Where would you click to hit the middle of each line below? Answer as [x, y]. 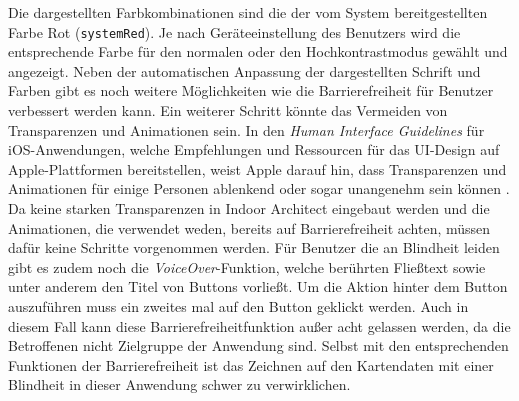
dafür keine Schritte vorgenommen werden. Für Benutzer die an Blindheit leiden [254, 247]
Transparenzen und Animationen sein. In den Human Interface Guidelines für [246, 129]
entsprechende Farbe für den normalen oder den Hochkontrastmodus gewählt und [258, 51]
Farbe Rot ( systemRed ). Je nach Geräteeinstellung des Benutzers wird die [234, 31]
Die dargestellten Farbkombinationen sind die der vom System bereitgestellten [248, 12]
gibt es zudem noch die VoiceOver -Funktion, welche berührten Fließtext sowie [247, 266]
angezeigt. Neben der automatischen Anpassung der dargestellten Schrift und [244, 70]
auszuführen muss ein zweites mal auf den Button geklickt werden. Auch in [238, 305]
